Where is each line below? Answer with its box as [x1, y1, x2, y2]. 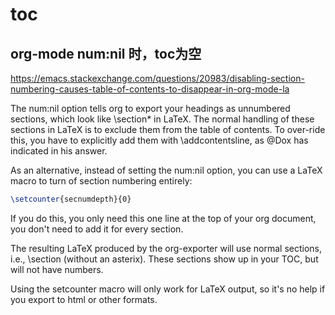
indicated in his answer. [10, 145, 108, 157]
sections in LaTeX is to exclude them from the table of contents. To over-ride [10, 124, 326, 135]
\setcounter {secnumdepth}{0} [10, 194, 132, 204]
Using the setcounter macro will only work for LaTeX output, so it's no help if [10, 283, 326, 295]
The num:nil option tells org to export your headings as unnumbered [10, 103, 291, 114]
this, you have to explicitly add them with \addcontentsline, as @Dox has [10, 134, 309, 146]
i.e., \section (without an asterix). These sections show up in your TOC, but [10, 253, 319, 265]
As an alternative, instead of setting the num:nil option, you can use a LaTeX [10, 164, 323, 176]
